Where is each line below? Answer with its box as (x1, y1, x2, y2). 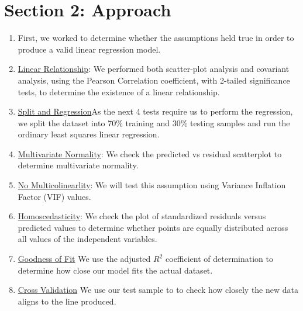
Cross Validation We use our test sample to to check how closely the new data (18, 284, 298, 296)
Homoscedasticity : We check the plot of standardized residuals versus (18, 210, 266, 222)
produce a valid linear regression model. (18, 43, 161, 55)
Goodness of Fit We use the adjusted (18, 253, 151, 265)
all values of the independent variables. (18, 233, 157, 245)
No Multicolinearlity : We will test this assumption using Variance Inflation (18, 179, 286, 191)
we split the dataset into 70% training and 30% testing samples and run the (18, 116, 290, 129)
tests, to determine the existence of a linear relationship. (18, 85, 220, 98)
